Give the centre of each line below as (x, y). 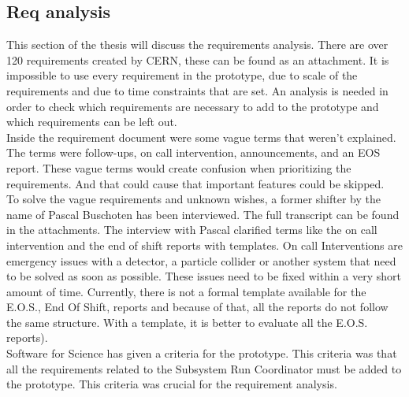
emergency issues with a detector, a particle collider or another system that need (201, 260)
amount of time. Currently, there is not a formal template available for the (186, 291)
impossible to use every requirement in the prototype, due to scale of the (182, 75)
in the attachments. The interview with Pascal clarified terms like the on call (192, 230)
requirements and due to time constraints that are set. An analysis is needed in (197, 90)
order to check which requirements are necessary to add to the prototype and (193, 106)
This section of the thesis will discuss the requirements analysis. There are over (197, 45)
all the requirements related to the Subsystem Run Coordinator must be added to (204, 368)
